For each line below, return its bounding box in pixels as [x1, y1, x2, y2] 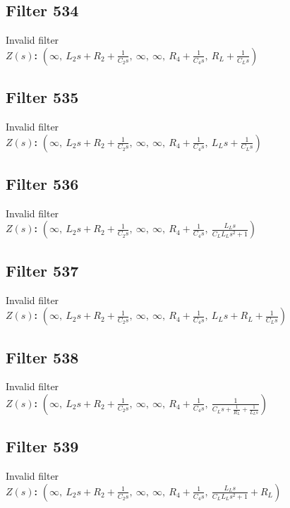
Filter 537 [6, 259, 79, 281]
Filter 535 [6, 86, 79, 108]
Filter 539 [6, 435, 79, 457]
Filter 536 [6, 172, 79, 194]
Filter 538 [6, 346, 79, 368]
